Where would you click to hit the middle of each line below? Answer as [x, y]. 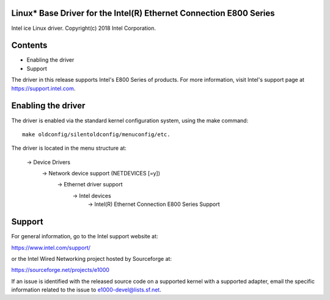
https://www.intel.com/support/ [51, 247]
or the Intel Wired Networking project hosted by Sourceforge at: [92, 258]
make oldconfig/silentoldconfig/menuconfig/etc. [96, 134]
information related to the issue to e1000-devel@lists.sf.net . [86, 290]
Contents [29, 46]
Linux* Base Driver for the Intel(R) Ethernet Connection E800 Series [143, 13]
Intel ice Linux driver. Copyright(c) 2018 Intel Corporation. [83, 28]
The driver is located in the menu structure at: [69, 148]
